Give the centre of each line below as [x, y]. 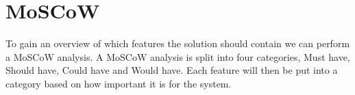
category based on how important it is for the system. [119, 83]
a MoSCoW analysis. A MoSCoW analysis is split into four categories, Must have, [178, 56]
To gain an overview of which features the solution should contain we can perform [178, 43]
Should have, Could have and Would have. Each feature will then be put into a [172, 70]
